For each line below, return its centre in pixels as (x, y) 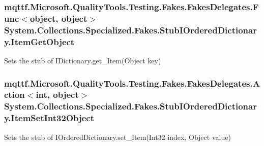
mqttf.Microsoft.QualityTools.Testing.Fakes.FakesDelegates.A (132, 83)
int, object (57, 95)
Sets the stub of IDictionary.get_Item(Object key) (83, 60)
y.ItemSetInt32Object (49, 118)
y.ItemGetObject (39, 41)
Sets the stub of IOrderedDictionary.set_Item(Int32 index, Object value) (118, 137)
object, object (58, 18)
